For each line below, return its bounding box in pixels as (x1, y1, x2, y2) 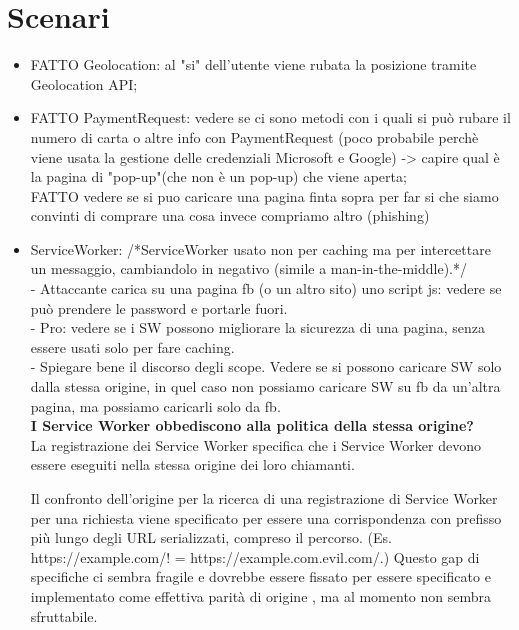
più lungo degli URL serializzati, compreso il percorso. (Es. (30, 527, 392, 548)
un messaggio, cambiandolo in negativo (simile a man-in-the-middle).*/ (30, 258, 467, 279)
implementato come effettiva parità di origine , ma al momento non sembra (30, 585, 491, 606)
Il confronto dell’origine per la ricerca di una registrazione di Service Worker (30, 488, 498, 508)
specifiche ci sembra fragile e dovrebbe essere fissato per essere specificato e (30, 566, 491, 587)
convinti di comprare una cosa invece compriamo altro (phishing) (30, 205, 430, 226)
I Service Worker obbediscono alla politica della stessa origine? (30, 415, 474, 436)
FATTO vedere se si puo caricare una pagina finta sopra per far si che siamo (30, 185, 499, 206)
